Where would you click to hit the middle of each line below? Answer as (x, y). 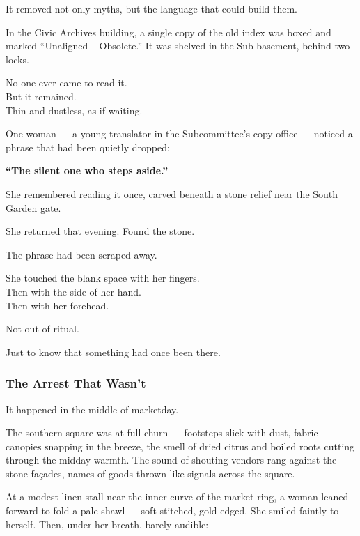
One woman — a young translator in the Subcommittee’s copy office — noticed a (179, 133)
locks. (17, 59)
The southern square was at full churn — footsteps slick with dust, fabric (162, 432)
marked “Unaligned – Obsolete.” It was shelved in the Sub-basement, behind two (178, 46)
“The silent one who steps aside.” (87, 170)
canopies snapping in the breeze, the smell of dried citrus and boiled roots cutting (180, 446)
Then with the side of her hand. (73, 291)
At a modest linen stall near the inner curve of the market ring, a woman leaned (177, 497)
